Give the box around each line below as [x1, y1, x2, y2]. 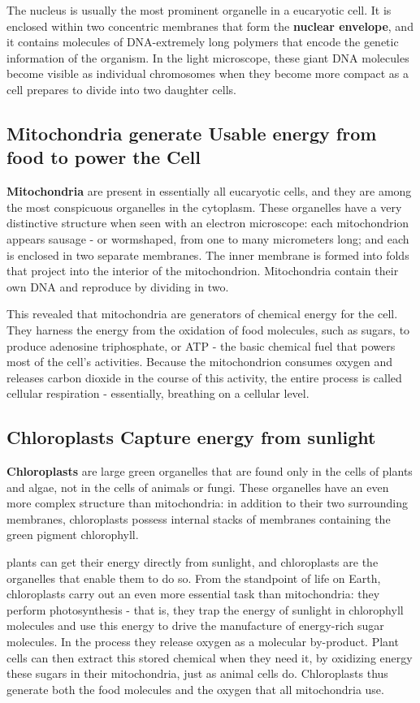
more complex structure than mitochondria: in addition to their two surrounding [6, 494, 408, 511]
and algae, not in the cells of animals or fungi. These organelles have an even [6, 478, 389, 495]
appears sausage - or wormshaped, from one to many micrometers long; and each [6, 230, 409, 247]
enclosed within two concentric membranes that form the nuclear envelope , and [6, 17, 414, 34]
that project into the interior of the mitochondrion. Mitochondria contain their [6, 262, 399, 279]
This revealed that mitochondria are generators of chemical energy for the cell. [6, 305, 398, 322]
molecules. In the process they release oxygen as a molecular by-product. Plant [6, 633, 399, 650]
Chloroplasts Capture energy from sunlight [6, 425, 376, 450]
